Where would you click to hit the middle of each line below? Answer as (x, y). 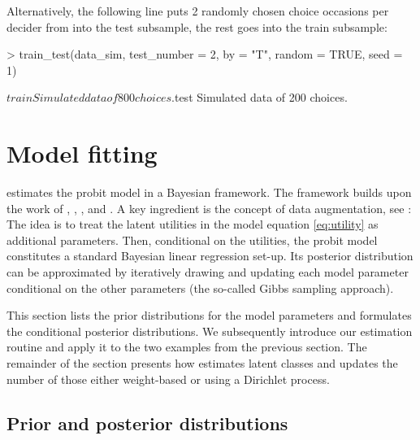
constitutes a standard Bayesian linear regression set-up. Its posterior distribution (210, 256)
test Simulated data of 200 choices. (261, 97)
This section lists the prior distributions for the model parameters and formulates (209, 315)
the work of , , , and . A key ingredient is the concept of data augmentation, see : (209, 208)
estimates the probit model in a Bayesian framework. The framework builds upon (209, 192)
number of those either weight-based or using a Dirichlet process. (168, 379)
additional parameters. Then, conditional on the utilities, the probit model (192, 240)
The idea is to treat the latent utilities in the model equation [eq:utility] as (193, 224)
